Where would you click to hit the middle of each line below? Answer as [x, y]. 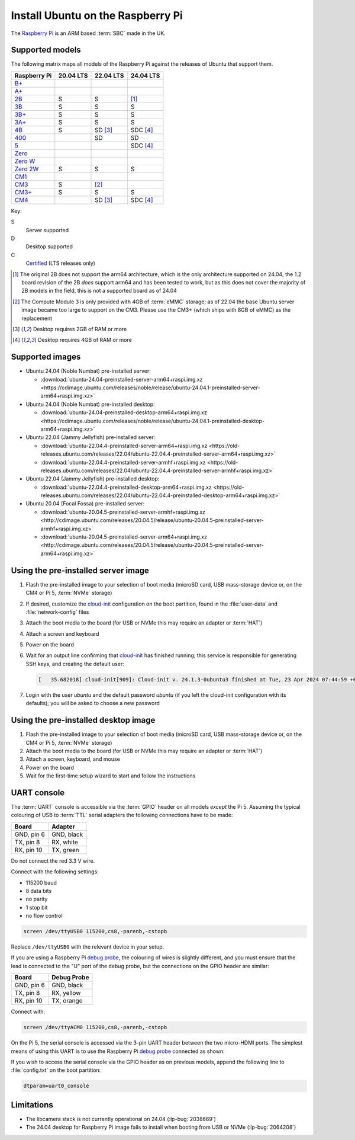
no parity [37, 899]
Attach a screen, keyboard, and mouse [73, 759]
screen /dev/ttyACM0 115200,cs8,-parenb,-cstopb [95, 1027]
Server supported [47, 230]
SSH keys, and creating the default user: [75, 664]
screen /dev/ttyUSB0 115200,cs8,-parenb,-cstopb [95, 931]
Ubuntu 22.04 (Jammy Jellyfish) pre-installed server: [91, 437]
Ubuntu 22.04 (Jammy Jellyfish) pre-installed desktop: [93, 479]
